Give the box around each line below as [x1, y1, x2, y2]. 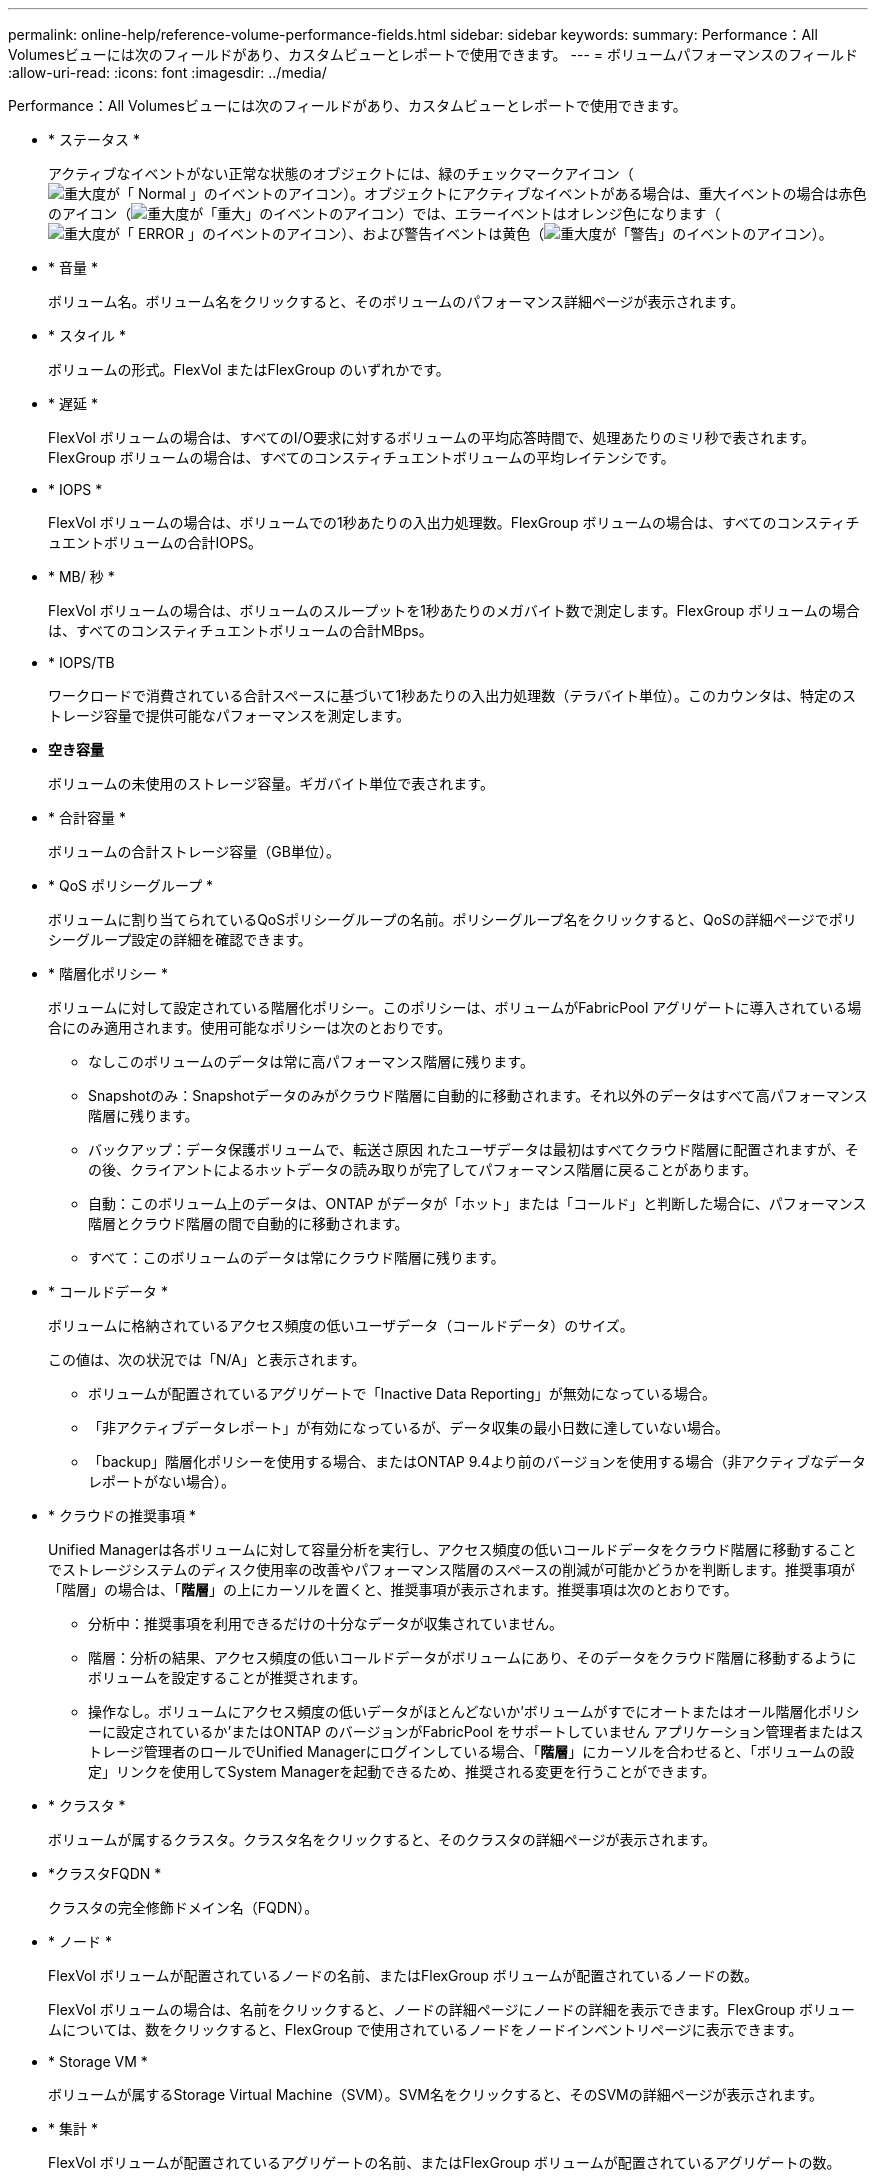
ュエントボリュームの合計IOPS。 [48, 534, 262, 551]
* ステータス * [48, 131, 140, 148]
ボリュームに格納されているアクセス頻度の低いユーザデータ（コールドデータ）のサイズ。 [48, 1317, 634, 1334]
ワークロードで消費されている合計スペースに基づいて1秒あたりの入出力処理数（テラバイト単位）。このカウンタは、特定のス [48, 687, 857, 704]
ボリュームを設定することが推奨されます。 [88, 1669, 367, 1686]
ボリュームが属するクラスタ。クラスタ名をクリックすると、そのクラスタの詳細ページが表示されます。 [48, 1831, 717, 1848]
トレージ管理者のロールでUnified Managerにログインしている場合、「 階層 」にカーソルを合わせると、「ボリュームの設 [88, 1743, 855, 1760]
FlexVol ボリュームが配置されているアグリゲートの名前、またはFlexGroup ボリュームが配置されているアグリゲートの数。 [48, 2154, 841, 2171]
